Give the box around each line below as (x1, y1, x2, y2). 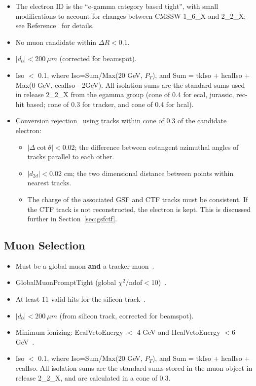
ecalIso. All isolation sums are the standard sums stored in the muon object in (15, 363, 253, 373)
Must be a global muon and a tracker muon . (15, 260, 154, 271)
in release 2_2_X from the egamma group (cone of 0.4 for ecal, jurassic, (15, 89, 234, 100)
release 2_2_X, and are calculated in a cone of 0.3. (15, 372, 171, 383)
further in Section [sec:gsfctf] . (27, 213, 117, 224)
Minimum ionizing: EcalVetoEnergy (15, 327, 123, 337)
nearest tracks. (27, 177, 72, 188)
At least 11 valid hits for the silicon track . (15, 294, 146, 304)
